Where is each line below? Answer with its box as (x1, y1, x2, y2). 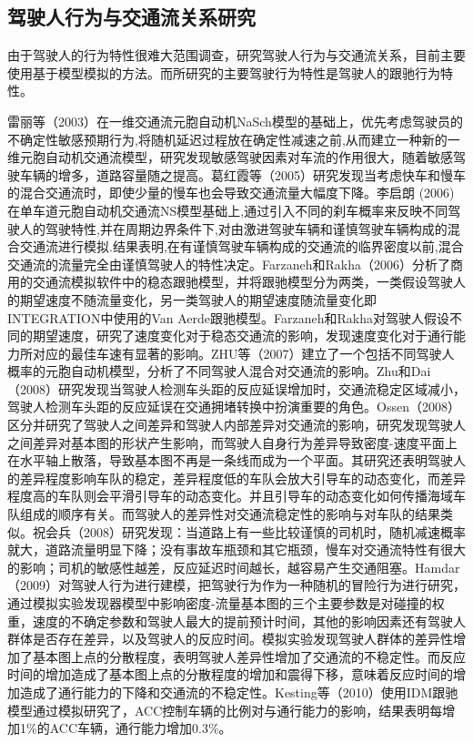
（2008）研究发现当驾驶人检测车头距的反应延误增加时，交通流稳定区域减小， (7, 379, 466, 398)
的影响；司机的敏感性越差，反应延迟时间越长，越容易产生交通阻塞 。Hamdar (7, 557, 460, 576)
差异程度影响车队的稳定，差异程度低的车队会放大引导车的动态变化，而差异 (19, 468, 466, 487)
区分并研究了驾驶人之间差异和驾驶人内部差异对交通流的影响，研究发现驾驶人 (7, 415, 466, 434)
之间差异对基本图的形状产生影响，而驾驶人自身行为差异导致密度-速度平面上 (7, 433, 458, 452)
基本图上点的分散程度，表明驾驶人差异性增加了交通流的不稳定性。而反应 (32, 646, 466, 666)
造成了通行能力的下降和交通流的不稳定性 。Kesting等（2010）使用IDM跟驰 (19, 682, 458, 701)
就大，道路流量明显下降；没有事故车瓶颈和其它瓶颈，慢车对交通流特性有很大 (7, 540, 466, 559)
